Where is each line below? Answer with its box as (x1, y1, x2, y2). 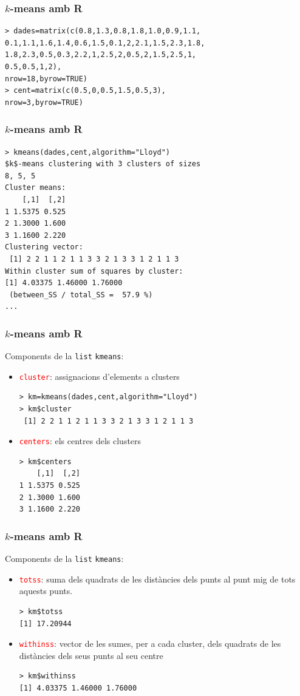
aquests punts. (19, 584, 73, 597)
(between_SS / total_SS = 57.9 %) (9, 290, 153, 299)
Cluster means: (5, 183, 66, 192)
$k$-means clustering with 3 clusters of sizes (5, 160, 201, 169)
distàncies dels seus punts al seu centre (19, 649, 163, 661)
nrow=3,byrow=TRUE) (5, 98, 83, 107)
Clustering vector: (5, 243, 83, 252)
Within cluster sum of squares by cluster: (5, 266, 183, 275)
